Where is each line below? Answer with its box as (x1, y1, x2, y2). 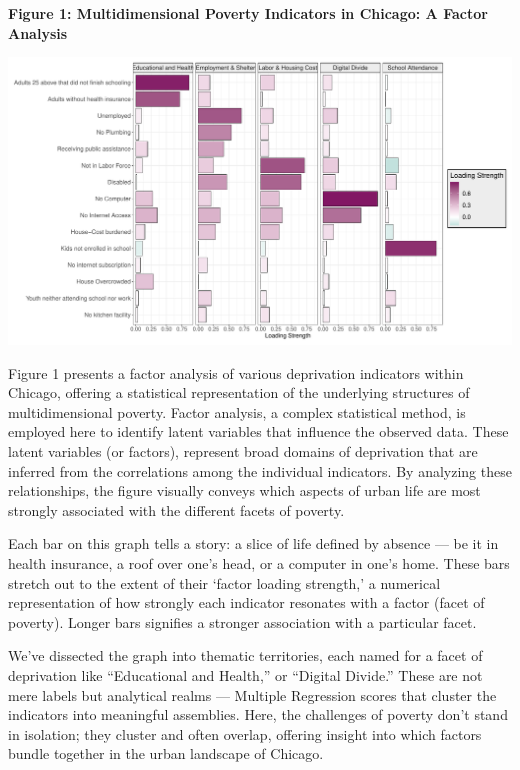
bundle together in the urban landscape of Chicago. (8, 743, 324, 764)
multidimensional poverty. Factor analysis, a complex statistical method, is (8, 401, 466, 422)
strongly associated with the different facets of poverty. (8, 499, 345, 520)
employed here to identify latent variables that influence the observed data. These (8, 421, 509, 442)
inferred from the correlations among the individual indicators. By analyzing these (8, 460, 512, 481)
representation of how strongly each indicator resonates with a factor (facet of (8, 592, 485, 613)
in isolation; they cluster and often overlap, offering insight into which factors (8, 723, 482, 744)
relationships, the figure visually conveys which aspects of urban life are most (8, 480, 481, 501)
